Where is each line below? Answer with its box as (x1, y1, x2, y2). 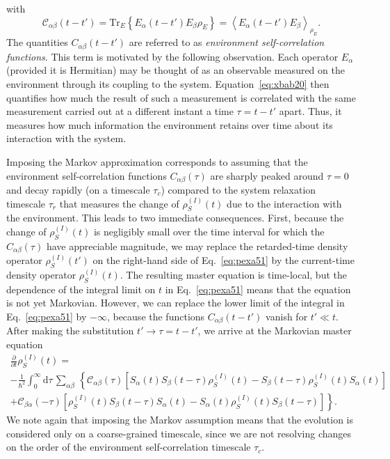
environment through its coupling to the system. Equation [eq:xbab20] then (6, 76, 330, 91)
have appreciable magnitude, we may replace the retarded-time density (46, 238, 348, 253)
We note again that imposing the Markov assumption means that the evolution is (6, 412, 353, 426)
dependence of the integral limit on (6, 281, 156, 296)
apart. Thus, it (279, 104, 342, 118)
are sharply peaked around (210, 168, 324, 182)
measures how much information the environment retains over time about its (6, 117, 333, 132)
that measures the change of (59, 196, 179, 210)
